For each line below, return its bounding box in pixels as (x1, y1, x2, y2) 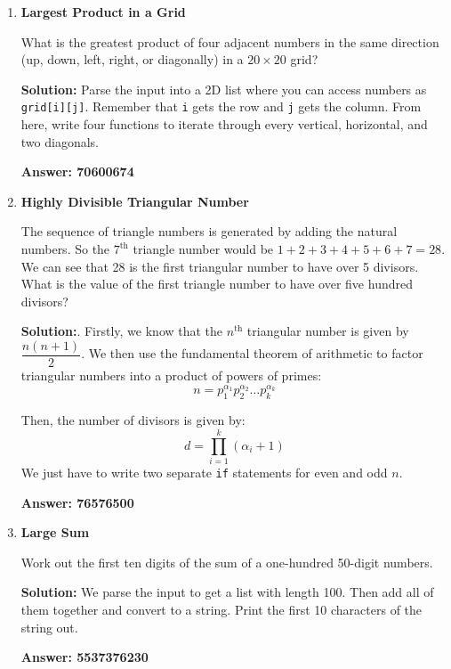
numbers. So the (20, 240, 110, 257)
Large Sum (20, 523, 90, 542)
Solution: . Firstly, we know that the (20, 322, 223, 340)
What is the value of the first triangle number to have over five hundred (20, 274, 413, 293)
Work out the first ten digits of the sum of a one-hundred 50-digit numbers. (20, 552, 433, 571)
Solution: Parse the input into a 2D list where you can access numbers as (20, 79, 427, 98)
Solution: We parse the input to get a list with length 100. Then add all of (20, 583, 434, 601)
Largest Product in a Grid (20, 3, 186, 20)
